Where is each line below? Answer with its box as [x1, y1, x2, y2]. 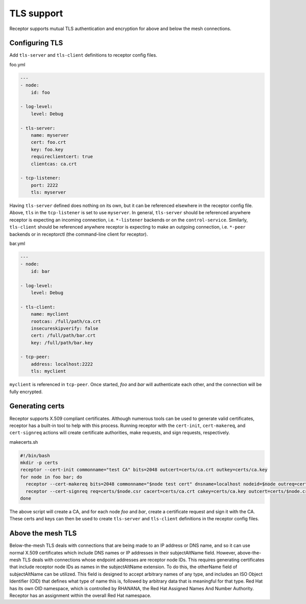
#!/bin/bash [20, 452, 50, 459]
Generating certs [9, 402, 65, 411]
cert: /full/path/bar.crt [31, 333, 96, 339]
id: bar [31, 268, 50, 274]
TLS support [9, 8, 63, 19]
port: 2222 [31, 182, 58, 188]
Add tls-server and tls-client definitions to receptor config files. [9, 52, 158, 58]
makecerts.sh [9, 439, 38, 445]
